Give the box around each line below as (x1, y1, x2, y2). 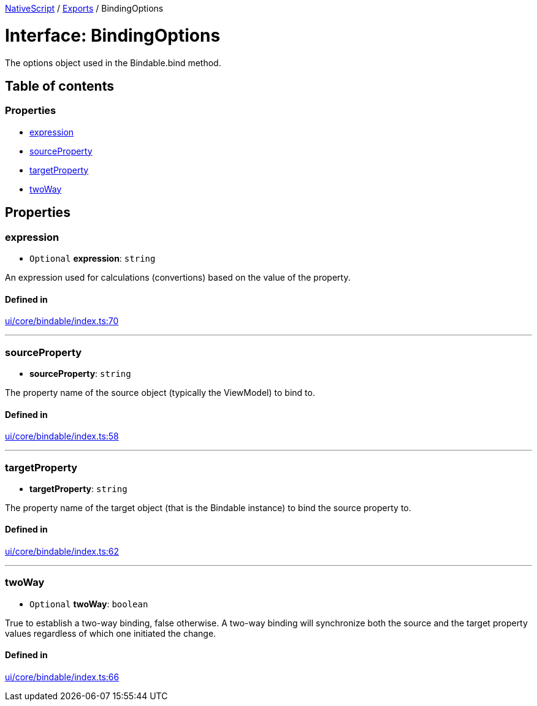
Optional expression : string (29, 252, 156, 264)
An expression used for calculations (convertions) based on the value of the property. (5, 271, 351, 283)
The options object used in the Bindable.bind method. (5, 57, 221, 68)
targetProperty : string (29, 483, 128, 494)
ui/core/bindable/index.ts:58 (5, 431, 119, 442)
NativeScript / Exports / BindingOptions (5, 3, 164, 13)
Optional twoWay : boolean (29, 598, 148, 609)
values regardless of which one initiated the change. (5, 628, 216, 639)
